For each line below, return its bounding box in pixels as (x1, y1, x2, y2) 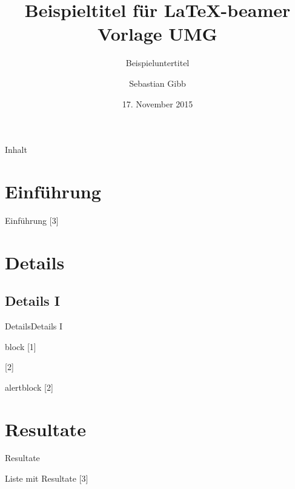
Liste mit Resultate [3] (5, 472, 88, 485)
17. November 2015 (122, 97, 193, 110)
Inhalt (5, 143, 27, 156)
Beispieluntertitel (125, 56, 190, 69)
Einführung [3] (5, 214, 59, 226)
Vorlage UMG (98, 21, 217, 46)
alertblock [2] (5, 380, 53, 393)
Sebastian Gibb (129, 76, 186, 89)
